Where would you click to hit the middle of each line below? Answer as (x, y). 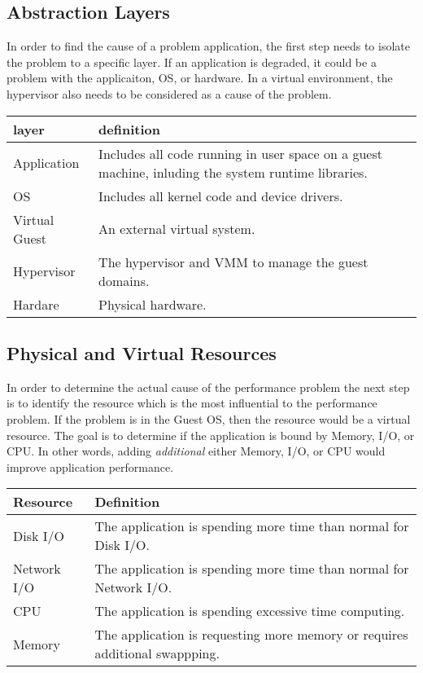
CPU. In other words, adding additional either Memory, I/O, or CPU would (196, 451)
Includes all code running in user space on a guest (240, 153)
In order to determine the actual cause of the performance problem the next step (208, 387)
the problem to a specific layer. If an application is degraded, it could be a (192, 62)
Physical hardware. (153, 304)
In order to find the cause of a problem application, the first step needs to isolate (208, 46)
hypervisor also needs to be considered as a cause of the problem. (169, 93)
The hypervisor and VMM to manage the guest (233, 262)
